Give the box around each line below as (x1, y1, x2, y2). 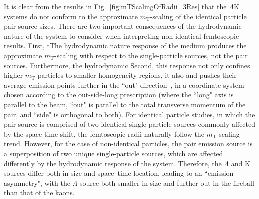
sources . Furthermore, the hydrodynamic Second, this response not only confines (4, 60, 250, 70)
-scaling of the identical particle (150, 11, 247, 21)
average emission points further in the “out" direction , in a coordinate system (4, 79, 244, 90)
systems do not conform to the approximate (4, 11, 138, 21)
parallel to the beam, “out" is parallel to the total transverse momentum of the (4, 99, 246, 109)
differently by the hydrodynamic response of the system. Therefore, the (4, 158, 222, 168)
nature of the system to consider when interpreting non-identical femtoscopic (4, 30, 239, 41)
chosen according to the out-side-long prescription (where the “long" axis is (4, 89, 234, 100)
